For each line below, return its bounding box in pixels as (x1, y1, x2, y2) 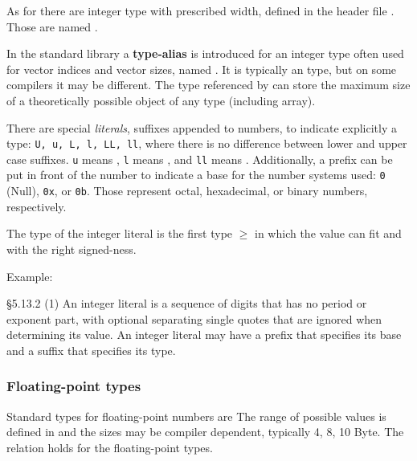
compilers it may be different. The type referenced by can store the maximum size (6, 76, 411, 93)
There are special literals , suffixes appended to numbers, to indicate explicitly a (6, 119, 397, 136)
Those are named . (6, 18, 98, 35)
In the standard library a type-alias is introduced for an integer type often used (6, 45, 404, 62)
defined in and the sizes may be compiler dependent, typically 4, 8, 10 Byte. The (6, 423, 404, 440)
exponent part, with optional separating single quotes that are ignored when (6, 310, 382, 327)
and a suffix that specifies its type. (6, 341, 176, 358)
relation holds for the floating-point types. (6, 439, 213, 455)
